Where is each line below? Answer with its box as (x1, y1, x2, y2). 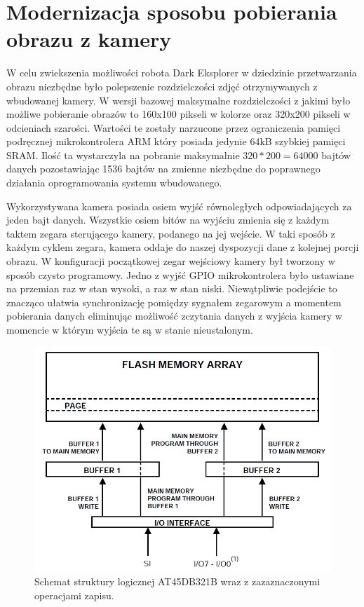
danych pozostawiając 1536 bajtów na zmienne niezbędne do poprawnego (6, 161, 321, 176)
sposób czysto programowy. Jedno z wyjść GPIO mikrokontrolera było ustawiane (6, 267, 354, 282)
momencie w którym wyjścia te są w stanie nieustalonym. (6, 322, 253, 336)
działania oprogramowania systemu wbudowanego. (6, 175, 222, 190)
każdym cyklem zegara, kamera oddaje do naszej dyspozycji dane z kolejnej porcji (6, 240, 359, 254)
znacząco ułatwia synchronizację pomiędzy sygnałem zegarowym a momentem (6, 294, 342, 309)
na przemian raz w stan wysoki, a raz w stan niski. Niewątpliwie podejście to (6, 281, 337, 296)
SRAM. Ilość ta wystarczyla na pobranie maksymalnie (6, 147, 240, 162)
